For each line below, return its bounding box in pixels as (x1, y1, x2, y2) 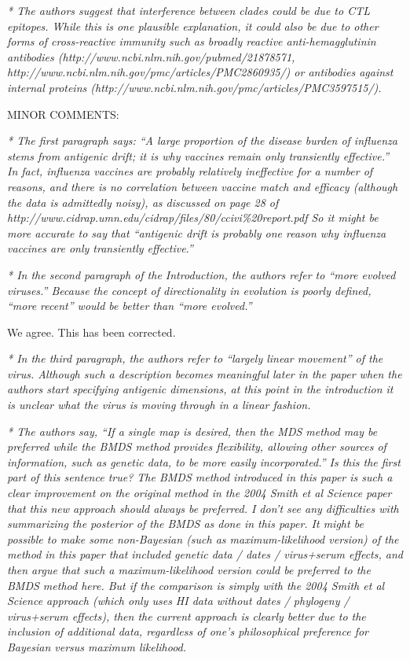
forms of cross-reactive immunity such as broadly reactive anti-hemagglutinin (7, 33, 376, 50)
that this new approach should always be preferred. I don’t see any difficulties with (7, 500, 399, 516)
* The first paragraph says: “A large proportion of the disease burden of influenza (7, 132, 397, 149)
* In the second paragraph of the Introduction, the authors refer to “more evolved (7, 266, 396, 282)
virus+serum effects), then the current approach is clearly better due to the (7, 607, 366, 624)
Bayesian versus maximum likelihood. (7, 638, 187, 654)
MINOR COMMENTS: (7, 105, 119, 122)
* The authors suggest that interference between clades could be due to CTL (7, 2, 370, 18)
